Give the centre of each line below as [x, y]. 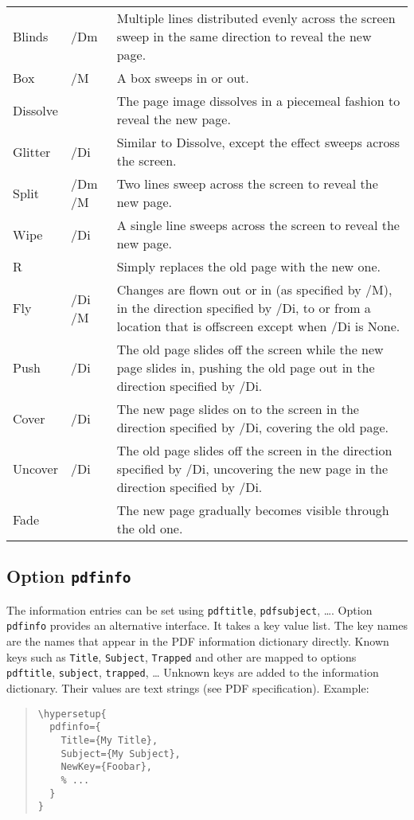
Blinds [31, 36]
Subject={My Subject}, [121, 754]
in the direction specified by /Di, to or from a [244, 308]
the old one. [150, 528]
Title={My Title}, [109, 740]
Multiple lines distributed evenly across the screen [256, 18]
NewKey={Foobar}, [106, 767]
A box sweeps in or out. [183, 78]
